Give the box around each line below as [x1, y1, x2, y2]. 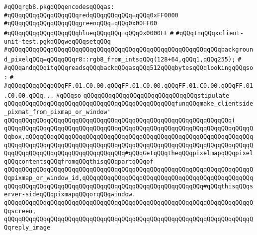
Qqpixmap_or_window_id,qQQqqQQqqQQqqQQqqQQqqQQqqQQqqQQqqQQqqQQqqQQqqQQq [4, 175, 254, 182]
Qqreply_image [4, 224, 51, 232]
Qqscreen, [4, 207, 36, 215]
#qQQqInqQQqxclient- [175, 29, 244, 37]
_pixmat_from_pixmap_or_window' [4, 108, 111, 116]
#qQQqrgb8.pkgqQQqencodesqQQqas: [4, 3, 114, 10]
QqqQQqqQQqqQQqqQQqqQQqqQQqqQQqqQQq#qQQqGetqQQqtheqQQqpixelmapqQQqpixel [4, 150, 254, 157]
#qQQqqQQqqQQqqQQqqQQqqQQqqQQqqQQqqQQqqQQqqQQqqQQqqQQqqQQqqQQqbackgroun [4, 46, 254, 54]
